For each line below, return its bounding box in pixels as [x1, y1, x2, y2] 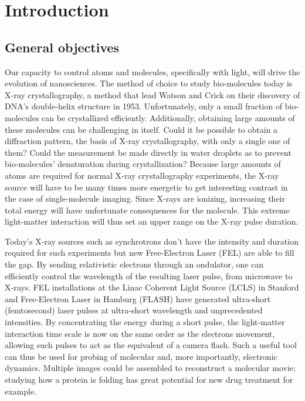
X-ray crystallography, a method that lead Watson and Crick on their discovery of [5, 88, 300, 101]
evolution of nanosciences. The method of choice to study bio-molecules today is [5, 77, 293, 89]
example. [5, 385, 37, 397]
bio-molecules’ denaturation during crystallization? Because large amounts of [5, 158, 281, 170]
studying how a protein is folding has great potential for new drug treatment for [5, 373, 293, 386]
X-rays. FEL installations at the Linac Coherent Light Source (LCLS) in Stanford [5, 281, 299, 293]
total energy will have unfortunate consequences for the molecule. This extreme [5, 203, 290, 216]
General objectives [5, 38, 120, 56]
